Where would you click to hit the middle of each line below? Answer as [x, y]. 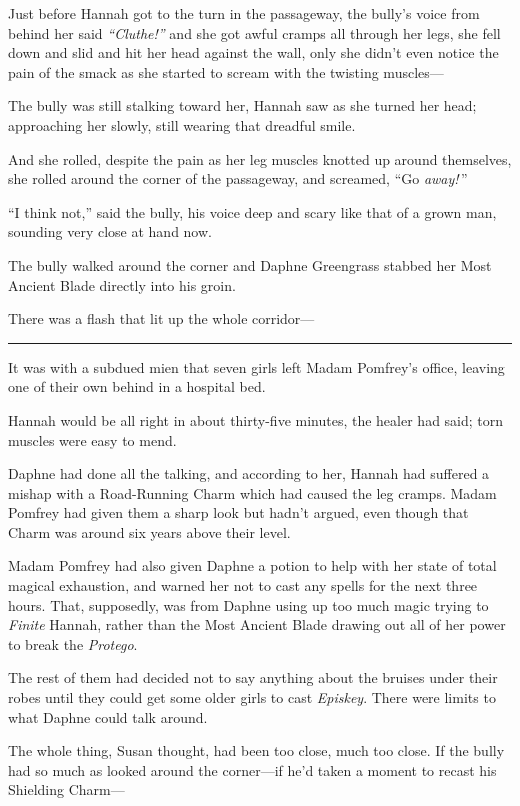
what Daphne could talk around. [108, 716]
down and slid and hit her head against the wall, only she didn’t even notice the [253, 52]
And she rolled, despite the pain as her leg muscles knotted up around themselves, [260, 158]
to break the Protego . [73, 643]
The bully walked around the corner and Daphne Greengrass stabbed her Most [250, 264]
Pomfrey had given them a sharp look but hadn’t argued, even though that [238, 512]
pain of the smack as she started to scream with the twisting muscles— [226, 71]
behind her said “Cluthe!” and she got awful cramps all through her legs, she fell [254, 32]
